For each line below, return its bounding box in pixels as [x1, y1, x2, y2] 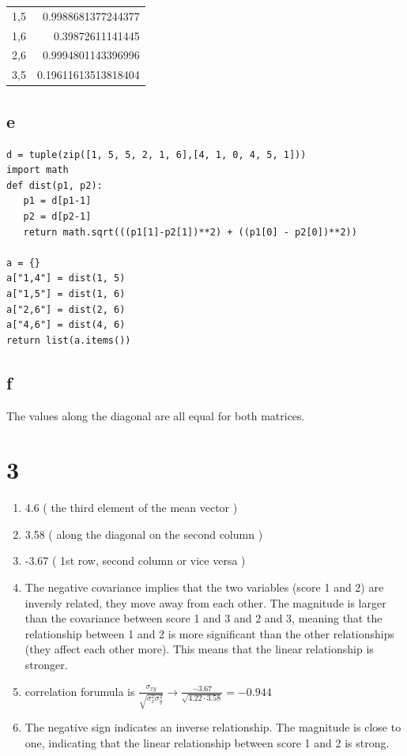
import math [6, 164, 69, 176]
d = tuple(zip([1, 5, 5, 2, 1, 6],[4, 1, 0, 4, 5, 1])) [6, 149, 307, 160]
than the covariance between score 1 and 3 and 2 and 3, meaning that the [24, 610, 383, 626]
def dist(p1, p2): [6, 179, 103, 191]
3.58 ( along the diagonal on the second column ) [24, 525, 263, 542]
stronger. [24, 656, 68, 672]
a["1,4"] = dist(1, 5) [6, 273, 126, 284]
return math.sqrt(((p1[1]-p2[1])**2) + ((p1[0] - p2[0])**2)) [23, 226, 357, 238]
